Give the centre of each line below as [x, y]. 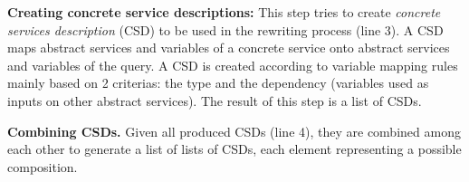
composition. [43, 166]
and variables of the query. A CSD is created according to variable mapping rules [233, 65]
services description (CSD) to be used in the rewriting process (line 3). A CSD [225, 29]
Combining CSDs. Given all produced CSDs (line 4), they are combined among [234, 131]
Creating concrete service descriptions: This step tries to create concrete [224, 12]
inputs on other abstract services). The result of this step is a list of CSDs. [215, 100]
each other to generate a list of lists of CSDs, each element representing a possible [234, 149]
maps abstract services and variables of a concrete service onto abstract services [229, 48]
